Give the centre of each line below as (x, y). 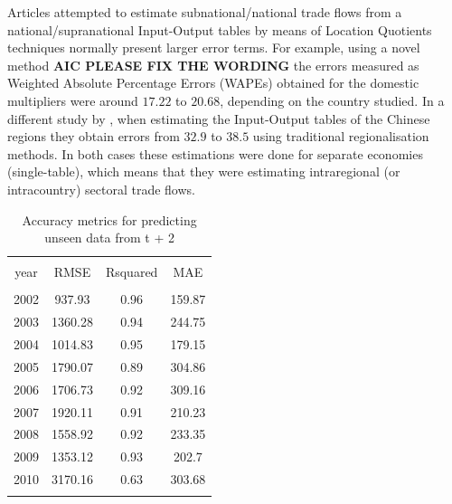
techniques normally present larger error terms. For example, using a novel (214, 48)
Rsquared (132, 272)
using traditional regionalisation (341, 136)
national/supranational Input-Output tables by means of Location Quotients (220, 29)
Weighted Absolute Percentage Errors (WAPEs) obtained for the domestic (213, 83)
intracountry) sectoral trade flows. (101, 189)
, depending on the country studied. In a (332, 100)
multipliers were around (73, 100)
